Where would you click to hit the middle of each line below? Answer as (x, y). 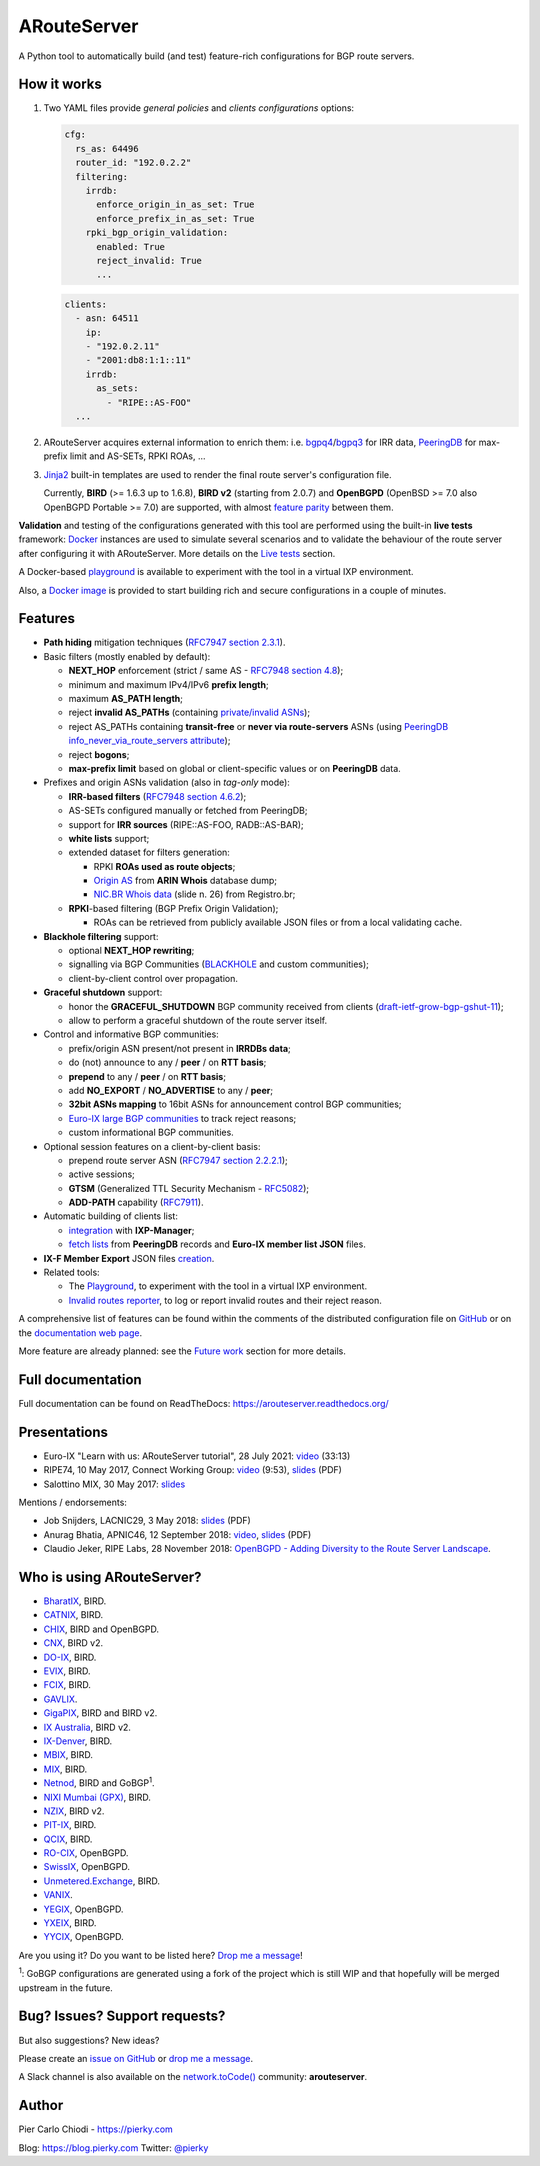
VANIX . (58, 1895)
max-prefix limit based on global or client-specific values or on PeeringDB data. (235, 768)
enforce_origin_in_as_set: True (175, 204)
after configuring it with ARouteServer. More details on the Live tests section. (177, 553)
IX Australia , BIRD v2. (87, 1727)
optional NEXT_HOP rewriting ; (131, 951)
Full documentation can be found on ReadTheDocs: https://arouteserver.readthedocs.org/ (203, 1403)
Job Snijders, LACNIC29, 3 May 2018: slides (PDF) (147, 1521)
